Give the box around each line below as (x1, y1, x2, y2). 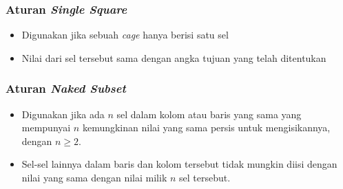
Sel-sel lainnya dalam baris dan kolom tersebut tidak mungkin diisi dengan (21, 157, 337, 171)
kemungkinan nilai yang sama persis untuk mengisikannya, (82, 120, 331, 135)
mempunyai (21, 120, 71, 135)
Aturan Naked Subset (6, 80, 126, 97)
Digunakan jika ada (21, 107, 105, 121)
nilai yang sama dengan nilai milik (21, 170, 167, 184)
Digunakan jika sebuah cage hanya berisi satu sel (21, 27, 229, 42)
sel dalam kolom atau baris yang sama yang (116, 107, 302, 121)
